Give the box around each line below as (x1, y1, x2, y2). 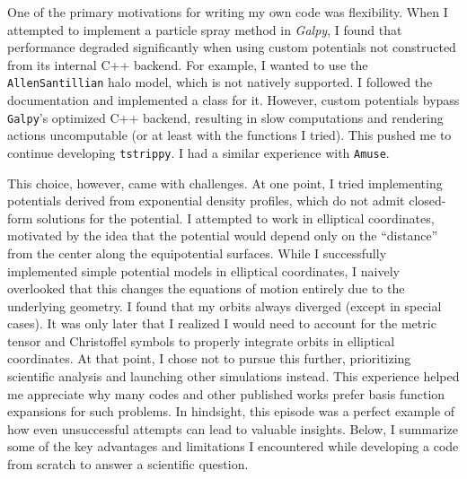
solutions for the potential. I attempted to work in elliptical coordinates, (37, 208, 435, 227)
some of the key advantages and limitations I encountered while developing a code (7, 437, 459, 456)
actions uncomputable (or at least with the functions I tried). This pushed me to (7, 126, 452, 144)
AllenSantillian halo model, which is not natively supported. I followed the (7, 73, 433, 91)
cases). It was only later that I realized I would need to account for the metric (7, 314, 436, 333)
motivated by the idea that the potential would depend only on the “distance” (7, 226, 438, 245)
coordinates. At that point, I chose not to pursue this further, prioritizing (7, 349, 411, 368)
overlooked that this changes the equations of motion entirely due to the (7, 279, 405, 298)
